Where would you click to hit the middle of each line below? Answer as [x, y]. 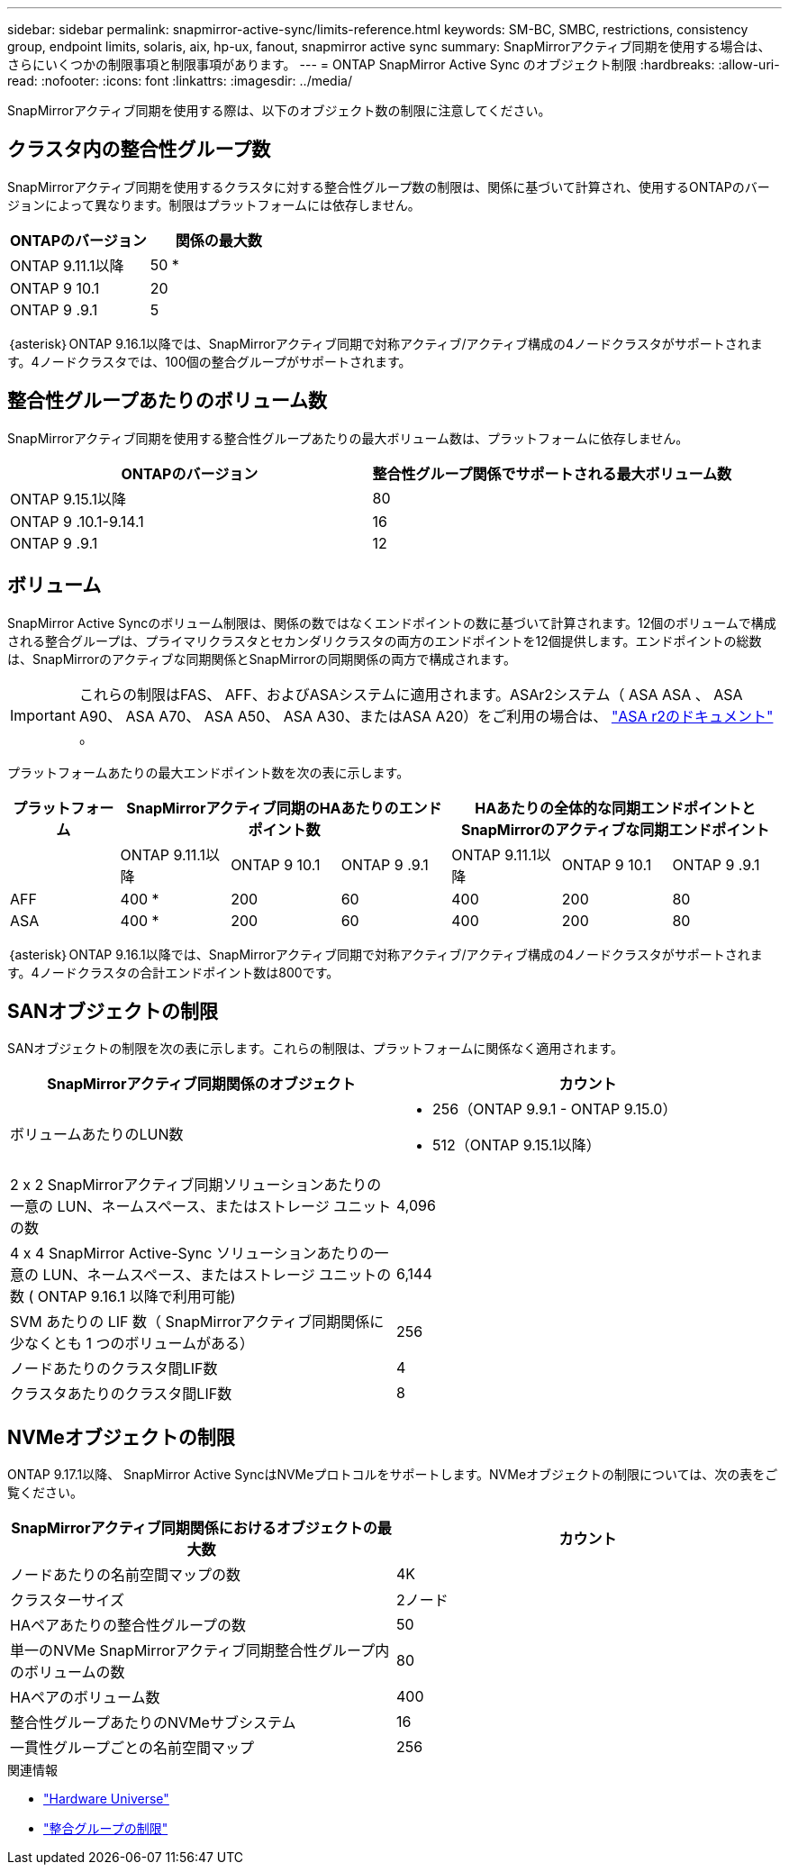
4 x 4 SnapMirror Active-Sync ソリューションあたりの [192, 1254]
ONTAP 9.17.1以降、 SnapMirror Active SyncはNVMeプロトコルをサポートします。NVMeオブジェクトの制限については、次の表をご [393, 1475]
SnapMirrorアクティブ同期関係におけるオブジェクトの [194, 1528]
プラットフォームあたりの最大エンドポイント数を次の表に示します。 [209, 772]
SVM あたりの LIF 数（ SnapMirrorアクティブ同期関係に [197, 1322]
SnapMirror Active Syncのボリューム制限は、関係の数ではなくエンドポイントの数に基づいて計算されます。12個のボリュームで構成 [392, 622]
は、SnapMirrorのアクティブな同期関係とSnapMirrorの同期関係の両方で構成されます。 [262, 659]
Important [43, 715]
